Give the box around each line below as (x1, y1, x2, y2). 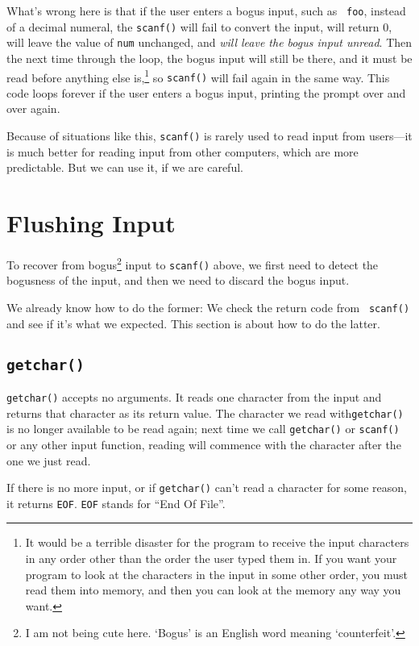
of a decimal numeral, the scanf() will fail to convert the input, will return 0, (6, 18, 392, 35)
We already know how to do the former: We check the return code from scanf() (6, 298, 410, 315)
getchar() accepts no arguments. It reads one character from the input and (6, 388, 382, 405)
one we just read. (6, 452, 91, 469)
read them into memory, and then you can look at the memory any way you (25, 581, 401, 598)
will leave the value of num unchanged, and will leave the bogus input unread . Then (6, 34, 413, 51)
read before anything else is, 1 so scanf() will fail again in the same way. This (6, 66, 390, 85)
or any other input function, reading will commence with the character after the (6, 436, 401, 452)
